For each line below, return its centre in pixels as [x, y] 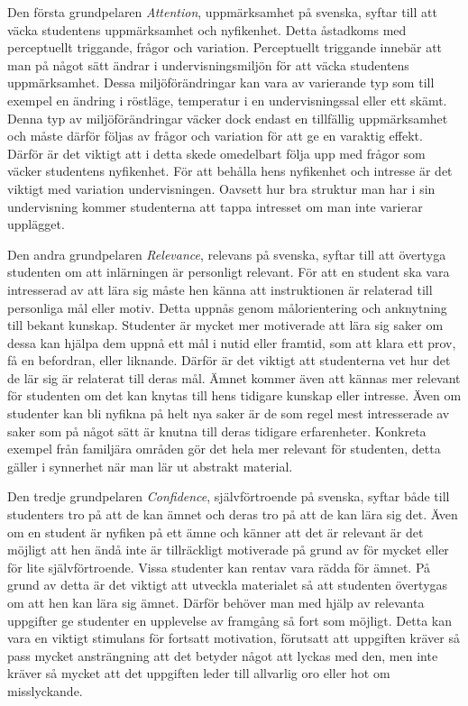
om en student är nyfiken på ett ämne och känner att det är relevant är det [216, 532]
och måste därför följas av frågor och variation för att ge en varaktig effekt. [215, 136]
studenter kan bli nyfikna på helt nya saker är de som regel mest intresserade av [229, 413]
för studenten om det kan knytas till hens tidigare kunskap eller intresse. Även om [234, 395]
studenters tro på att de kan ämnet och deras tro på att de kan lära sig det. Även [233, 514]
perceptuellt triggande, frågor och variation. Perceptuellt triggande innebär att [225, 47]
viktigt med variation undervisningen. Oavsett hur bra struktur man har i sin [221, 188]
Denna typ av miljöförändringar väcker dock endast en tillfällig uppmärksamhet [228, 118]
